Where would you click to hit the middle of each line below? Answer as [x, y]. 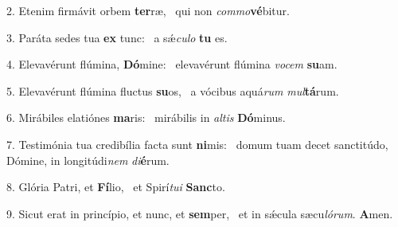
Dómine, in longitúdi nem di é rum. [88, 160]
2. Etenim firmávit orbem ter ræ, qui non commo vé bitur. [148, 10]
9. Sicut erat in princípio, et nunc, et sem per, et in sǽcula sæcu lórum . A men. [200, 213]
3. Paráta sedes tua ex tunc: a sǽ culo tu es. [117, 37]
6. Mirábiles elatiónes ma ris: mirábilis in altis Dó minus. [146, 117]
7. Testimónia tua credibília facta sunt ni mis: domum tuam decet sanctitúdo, [197, 144]
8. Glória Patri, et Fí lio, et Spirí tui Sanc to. [116, 187]
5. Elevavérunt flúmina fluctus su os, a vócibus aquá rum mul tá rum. [173, 90]
